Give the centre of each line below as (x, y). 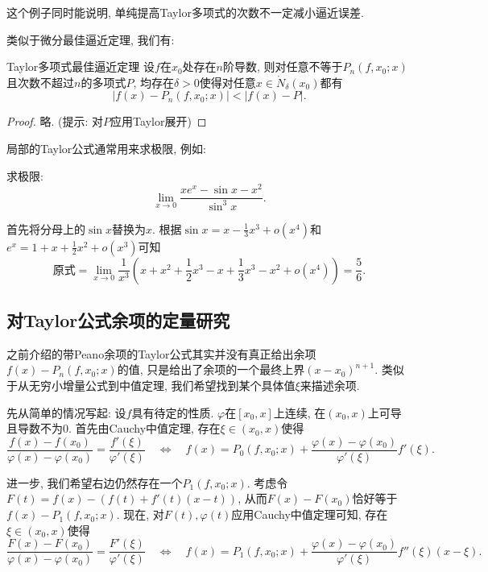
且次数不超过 (40, 82)
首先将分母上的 (46, 228)
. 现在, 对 (140, 514)
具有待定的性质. (173, 412)
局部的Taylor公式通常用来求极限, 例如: (106, 148)
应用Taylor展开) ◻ (159, 121)
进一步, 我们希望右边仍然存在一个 (95, 482)
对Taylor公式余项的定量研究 (118, 320)
